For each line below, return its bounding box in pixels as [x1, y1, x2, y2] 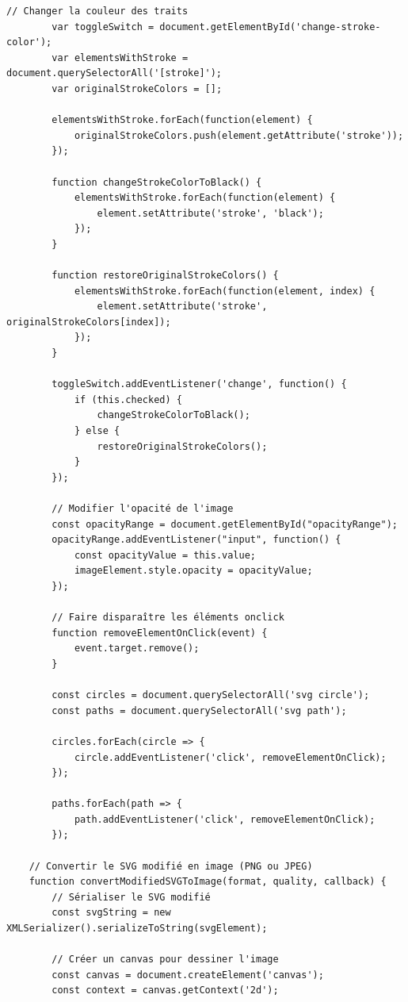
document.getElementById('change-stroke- [159, 21, 381, 33]
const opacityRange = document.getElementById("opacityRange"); [51, 518, 398, 530]
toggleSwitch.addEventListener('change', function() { [51, 378, 347, 390]
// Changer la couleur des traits [6, 6, 189, 17]
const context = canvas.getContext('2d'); [51, 985, 279, 996]
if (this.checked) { [74, 394, 182, 405]
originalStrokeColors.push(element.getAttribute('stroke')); [74, 129, 404, 141]
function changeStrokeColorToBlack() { [51, 176, 262, 188]
